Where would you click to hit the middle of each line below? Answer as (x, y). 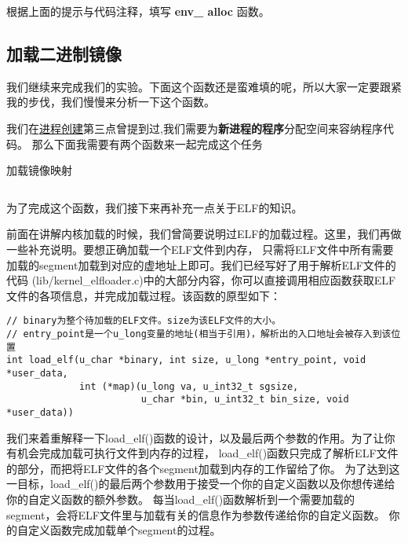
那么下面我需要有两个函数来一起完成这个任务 (147, 143)
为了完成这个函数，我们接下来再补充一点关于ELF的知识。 (155, 207)
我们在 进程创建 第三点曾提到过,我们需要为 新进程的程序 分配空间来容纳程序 (195, 128)
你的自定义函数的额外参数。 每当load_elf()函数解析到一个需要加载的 (181, 499)
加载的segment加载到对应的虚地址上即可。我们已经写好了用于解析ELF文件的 (201, 264)
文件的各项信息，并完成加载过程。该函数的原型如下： (144, 295)
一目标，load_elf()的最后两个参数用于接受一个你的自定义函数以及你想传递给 (201, 484)
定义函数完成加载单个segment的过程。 (124, 530)
